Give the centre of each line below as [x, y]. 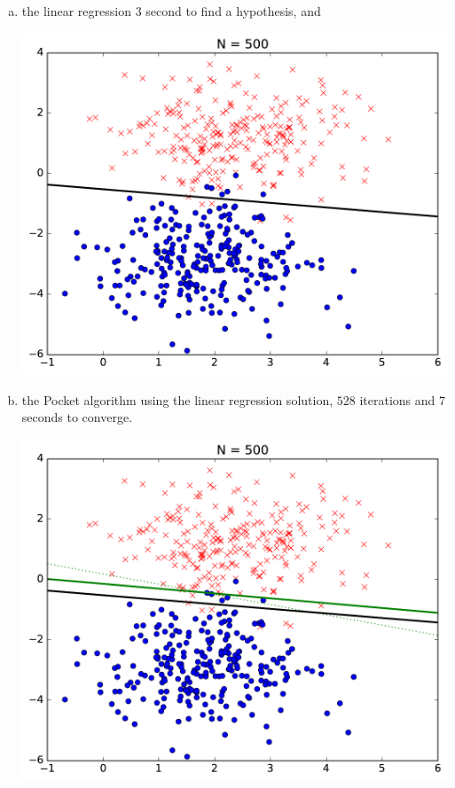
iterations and [397, 399]
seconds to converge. [77, 417]
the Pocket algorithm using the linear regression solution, [177, 399]
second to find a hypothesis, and [233, 11]
